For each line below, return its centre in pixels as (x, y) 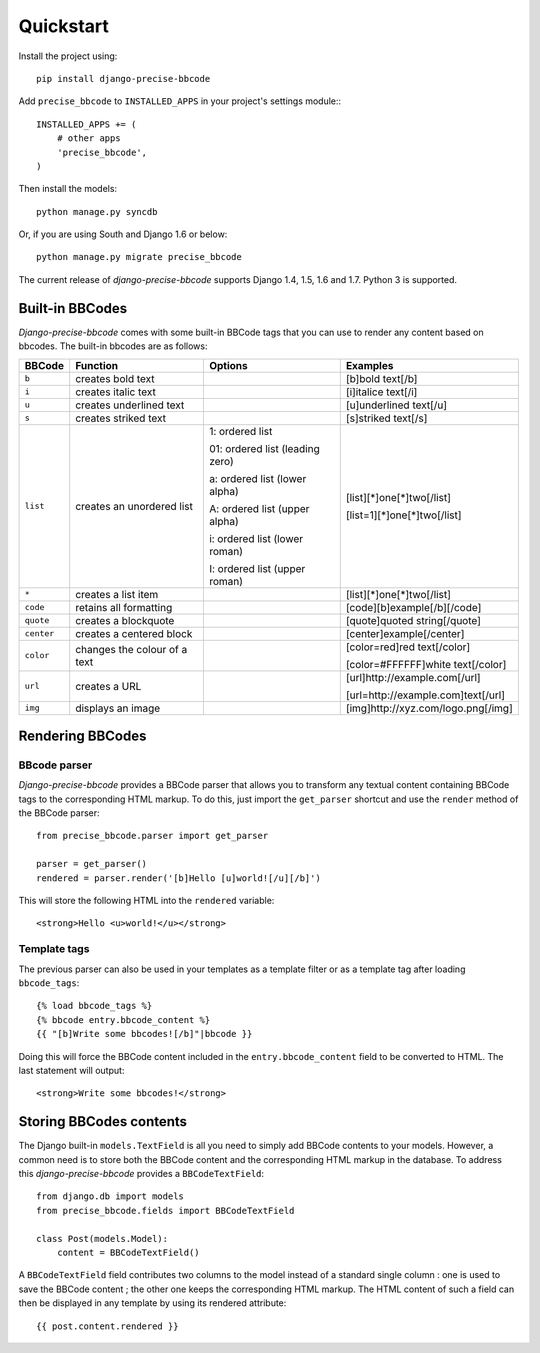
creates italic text (116, 392)
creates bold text (115, 378)
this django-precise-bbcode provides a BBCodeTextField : (141, 1173)
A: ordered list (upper (259, 508)
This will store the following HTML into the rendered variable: (146, 901)
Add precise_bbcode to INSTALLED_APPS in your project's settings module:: (180, 101)
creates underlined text (130, 405)
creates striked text (121, 418)
